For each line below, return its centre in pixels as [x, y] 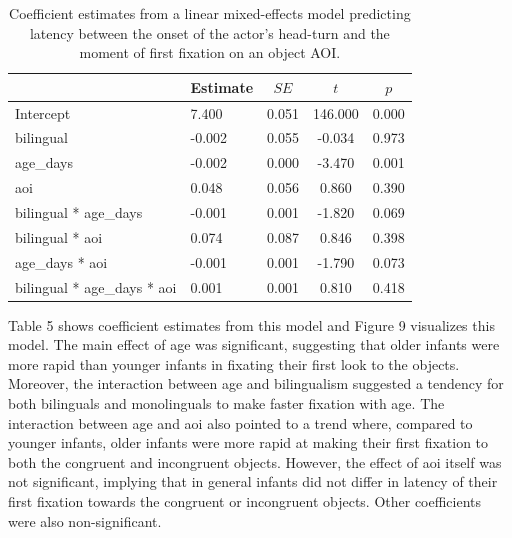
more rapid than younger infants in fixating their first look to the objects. [234, 363]
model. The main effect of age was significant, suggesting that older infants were [254, 344]
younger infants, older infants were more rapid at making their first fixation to [248, 442]
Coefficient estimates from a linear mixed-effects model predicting [210, 13]
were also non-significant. [85, 520]
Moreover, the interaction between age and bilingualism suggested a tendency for [256, 383]
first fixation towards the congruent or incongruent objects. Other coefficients [245, 500]
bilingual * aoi [59, 236]
